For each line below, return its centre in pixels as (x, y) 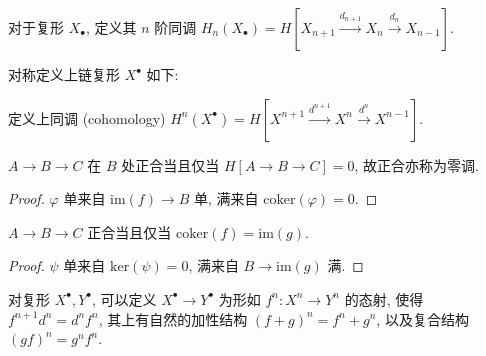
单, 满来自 (226, 198)
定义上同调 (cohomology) (87, 117)
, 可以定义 (124, 298)
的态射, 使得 (384, 298)
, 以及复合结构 (422, 318)
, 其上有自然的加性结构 (173, 318)
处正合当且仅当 (170, 164)
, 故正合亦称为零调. (416, 164)
